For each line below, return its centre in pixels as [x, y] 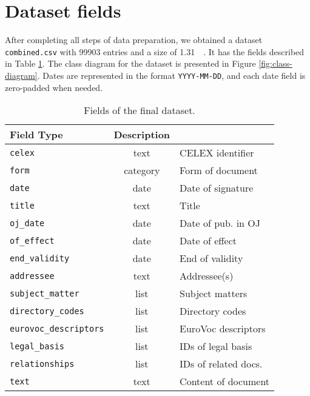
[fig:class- [275, 63]
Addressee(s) [207, 276]
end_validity [40, 258]
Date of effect [208, 241]
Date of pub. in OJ [220, 223]
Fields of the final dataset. [140, 110]
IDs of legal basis [216, 346]
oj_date [27, 223]
